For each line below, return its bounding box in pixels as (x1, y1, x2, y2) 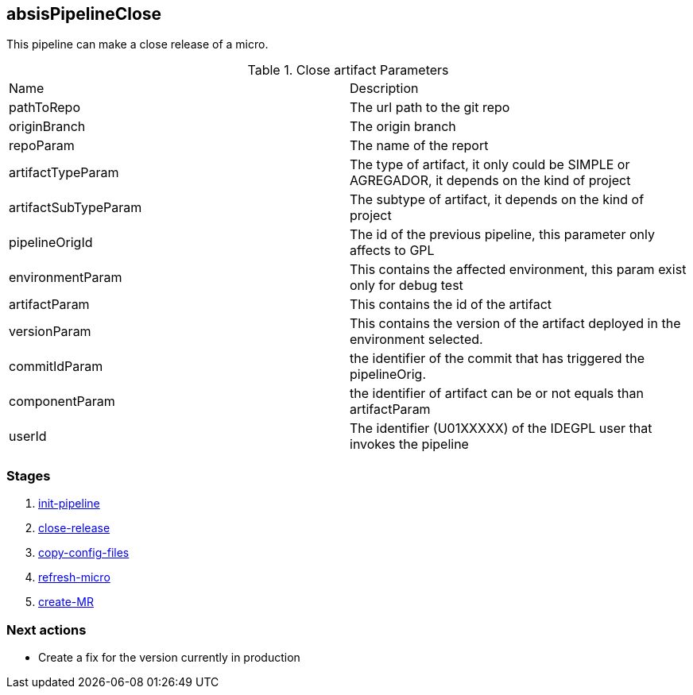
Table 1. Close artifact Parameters (247, 62, 449, 79)
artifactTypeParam (9, 164, 119, 181)
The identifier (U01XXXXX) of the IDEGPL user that (350, 420, 652, 437)
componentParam (9, 393, 115, 410)
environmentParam (9, 269, 122, 286)
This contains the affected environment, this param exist (350, 261, 687, 278)
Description (350, 80, 419, 97)
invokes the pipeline (350, 436, 469, 453)
